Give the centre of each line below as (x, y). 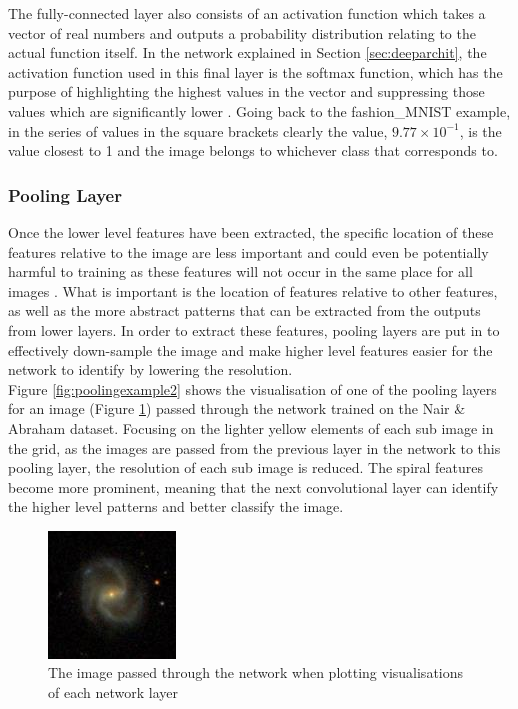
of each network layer (113, 692)
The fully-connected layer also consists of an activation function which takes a (247, 13)
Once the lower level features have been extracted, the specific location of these (251, 231)
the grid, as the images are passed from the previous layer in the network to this (254, 447)
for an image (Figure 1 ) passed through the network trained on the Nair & (237, 408)
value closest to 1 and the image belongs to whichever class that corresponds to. (253, 150)
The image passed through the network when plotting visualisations (256, 672)
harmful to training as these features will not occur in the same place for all (240, 271)
